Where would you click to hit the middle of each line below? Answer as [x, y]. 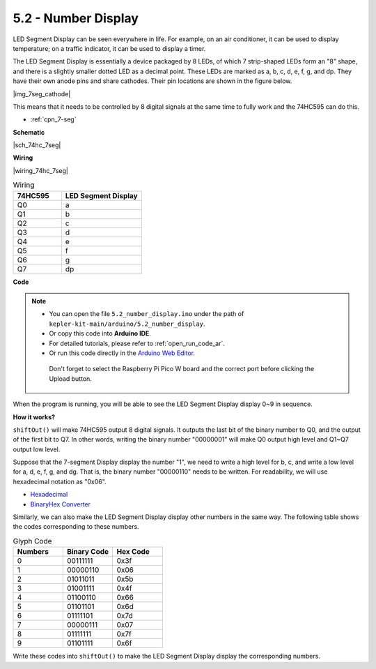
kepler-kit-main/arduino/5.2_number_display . [127, 324]
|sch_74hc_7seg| [37, 145]
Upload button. [70, 378]
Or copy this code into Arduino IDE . [100, 333]
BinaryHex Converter [60, 504]
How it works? [34, 417]
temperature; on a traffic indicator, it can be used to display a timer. [109, 48]
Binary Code [88, 552]
